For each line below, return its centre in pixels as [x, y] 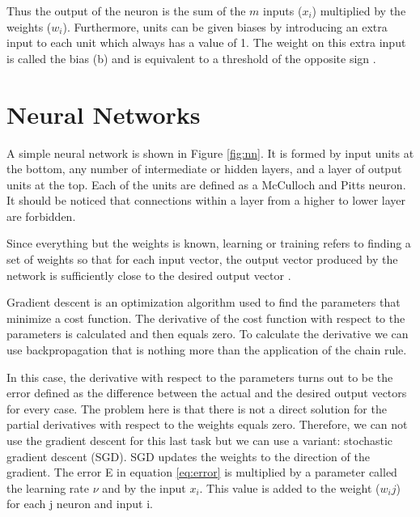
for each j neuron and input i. [80, 504]
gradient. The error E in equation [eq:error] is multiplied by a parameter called [202, 472]
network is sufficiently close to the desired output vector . [149, 275]
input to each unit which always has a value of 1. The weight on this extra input [206, 42]
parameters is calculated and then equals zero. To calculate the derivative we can [208, 334]
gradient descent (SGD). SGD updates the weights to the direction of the [188, 456]
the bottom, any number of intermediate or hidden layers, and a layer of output [204, 169]
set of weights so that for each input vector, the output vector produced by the [202, 259]
